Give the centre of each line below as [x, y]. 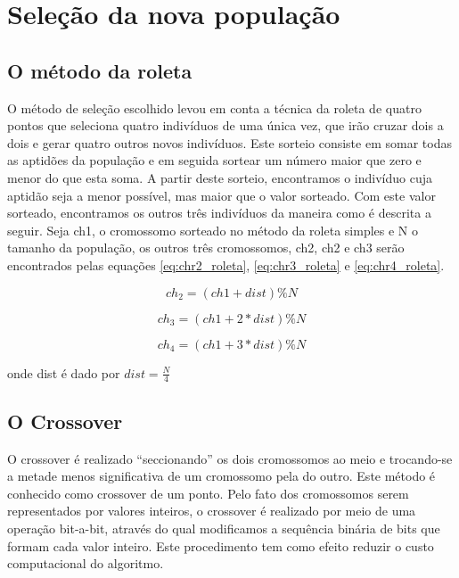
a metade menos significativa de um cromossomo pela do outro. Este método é [221, 476]
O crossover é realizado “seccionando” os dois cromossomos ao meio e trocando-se [230, 458]
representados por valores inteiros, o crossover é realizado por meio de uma [212, 511]
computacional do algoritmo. [86, 563]
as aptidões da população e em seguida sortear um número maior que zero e [214, 160]
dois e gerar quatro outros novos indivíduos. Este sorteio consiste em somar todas [229, 142]
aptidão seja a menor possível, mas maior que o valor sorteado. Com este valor [221, 195]
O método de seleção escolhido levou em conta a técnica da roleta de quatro [214, 107]
